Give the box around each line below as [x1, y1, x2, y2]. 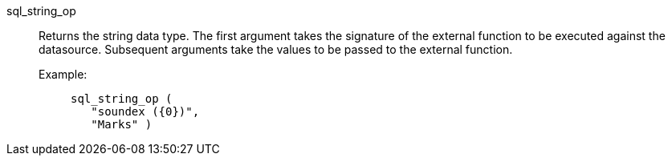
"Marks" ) [91, 118, 153, 131]
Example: [39, 67, 88, 81]
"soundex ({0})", [91, 105, 200, 118]
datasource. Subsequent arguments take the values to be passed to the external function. [39, 43, 513, 56]
